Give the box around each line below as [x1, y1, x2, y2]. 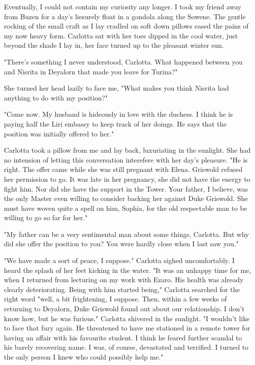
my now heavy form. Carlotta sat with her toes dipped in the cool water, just [4, 30, 238, 40]
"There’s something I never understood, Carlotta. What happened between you [4, 56, 243, 66]
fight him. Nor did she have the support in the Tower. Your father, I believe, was [4, 183, 248, 194]
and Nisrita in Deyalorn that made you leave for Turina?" [4, 66, 178, 76]
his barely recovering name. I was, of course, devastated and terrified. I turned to [4, 342, 249, 352]
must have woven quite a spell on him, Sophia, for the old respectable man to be [4, 202, 247, 213]
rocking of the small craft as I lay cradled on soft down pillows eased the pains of [4, 21, 249, 31]
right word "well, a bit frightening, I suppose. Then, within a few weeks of [4, 294, 227, 304]
